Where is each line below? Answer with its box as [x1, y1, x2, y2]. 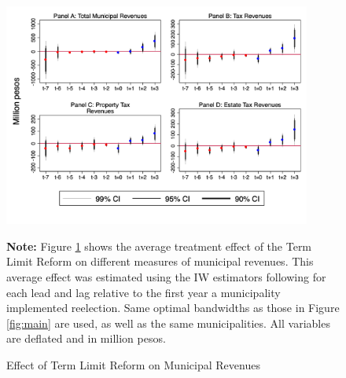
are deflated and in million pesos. [6, 330, 166, 347]
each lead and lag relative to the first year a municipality [6, 284, 281, 300]
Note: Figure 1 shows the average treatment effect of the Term [6, 237, 312, 254]
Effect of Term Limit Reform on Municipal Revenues [6, 357, 260, 372]
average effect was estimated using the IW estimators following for [6, 269, 326, 285]
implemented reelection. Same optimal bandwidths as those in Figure [6, 299, 340, 316]
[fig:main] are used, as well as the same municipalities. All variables [6, 314, 330, 331]
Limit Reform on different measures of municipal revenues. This [6, 253, 314, 270]
